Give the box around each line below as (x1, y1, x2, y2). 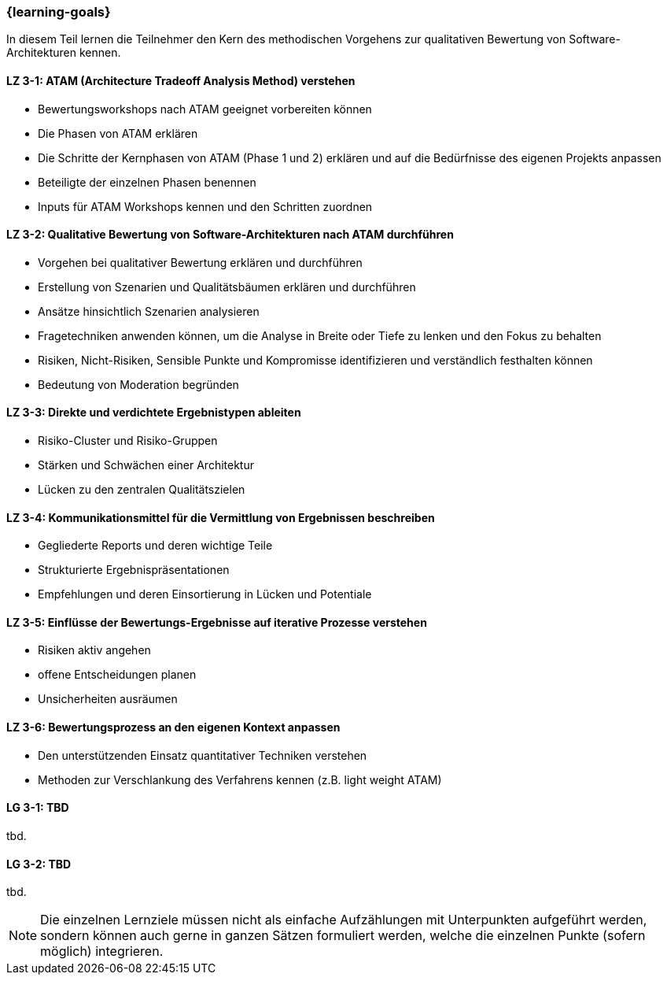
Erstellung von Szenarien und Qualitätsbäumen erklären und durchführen (38, 279, 416, 294)
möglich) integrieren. (40, 943, 164, 960)
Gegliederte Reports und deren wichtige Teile (38, 539, 273, 553)
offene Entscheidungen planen (38, 668, 197, 682)
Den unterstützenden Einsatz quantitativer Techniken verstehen (38, 748, 367, 762)
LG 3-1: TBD (6, 801, 69, 815)
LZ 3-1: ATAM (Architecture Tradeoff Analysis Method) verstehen (6, 73, 356, 87)
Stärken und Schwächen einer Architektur (38, 458, 254, 472)
